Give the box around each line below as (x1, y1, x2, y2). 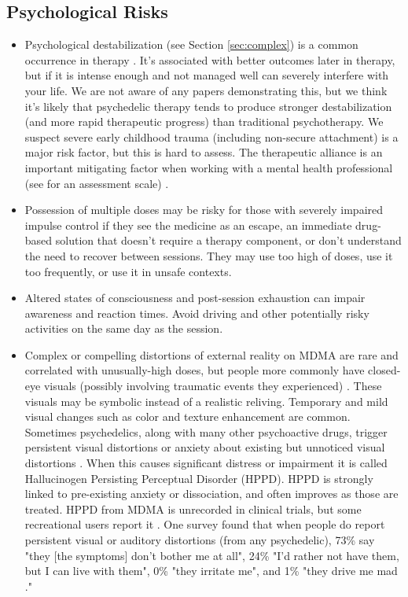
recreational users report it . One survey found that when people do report (24, 516, 385, 533)
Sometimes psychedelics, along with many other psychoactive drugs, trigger (24, 423, 388, 440)
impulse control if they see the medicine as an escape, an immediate (24, 216, 352, 233)
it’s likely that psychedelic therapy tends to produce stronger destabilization (24, 98, 392, 114)
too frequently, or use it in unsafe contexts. (24, 263, 232, 279)
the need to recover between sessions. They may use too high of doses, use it (24, 247, 393, 263)
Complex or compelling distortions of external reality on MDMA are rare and (24, 346, 399, 363)
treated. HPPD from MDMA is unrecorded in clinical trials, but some (24, 500, 362, 517)
